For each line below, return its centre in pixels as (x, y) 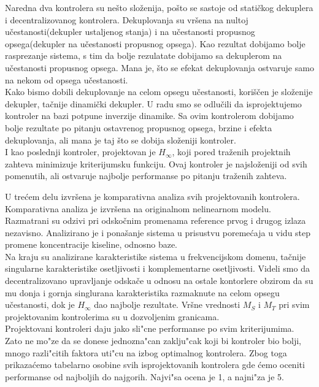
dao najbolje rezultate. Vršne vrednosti (167, 305)
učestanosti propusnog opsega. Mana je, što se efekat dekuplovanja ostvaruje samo (159, 67)
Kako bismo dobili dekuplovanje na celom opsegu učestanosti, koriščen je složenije (159, 92)
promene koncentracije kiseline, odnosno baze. (91, 244)
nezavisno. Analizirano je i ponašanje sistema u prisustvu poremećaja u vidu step (158, 232)
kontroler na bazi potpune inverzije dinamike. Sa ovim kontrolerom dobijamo (149, 116)
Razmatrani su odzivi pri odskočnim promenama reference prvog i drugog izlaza (156, 220)
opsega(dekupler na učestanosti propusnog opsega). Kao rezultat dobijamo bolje (155, 43)
